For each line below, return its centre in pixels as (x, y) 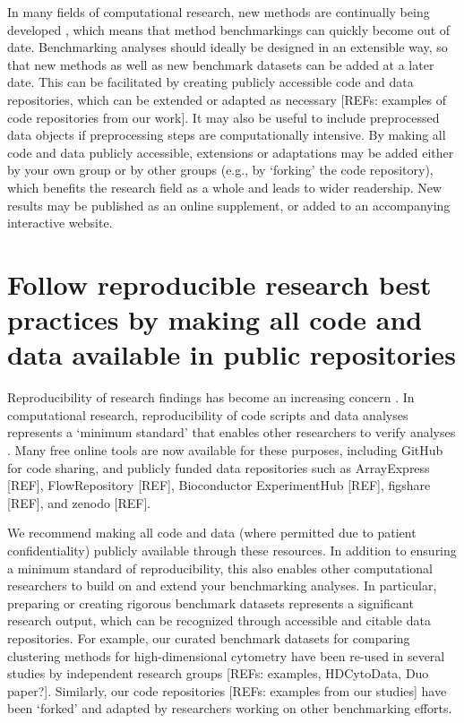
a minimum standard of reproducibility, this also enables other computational (220, 568)
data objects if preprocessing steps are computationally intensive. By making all (227, 135)
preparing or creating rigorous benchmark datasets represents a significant (211, 602)
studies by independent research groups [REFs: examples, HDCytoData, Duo (218, 673)
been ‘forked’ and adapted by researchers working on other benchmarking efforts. (230, 708)
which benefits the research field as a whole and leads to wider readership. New (225, 187)
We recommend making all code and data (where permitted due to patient (212, 533)
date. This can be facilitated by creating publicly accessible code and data (211, 82)
